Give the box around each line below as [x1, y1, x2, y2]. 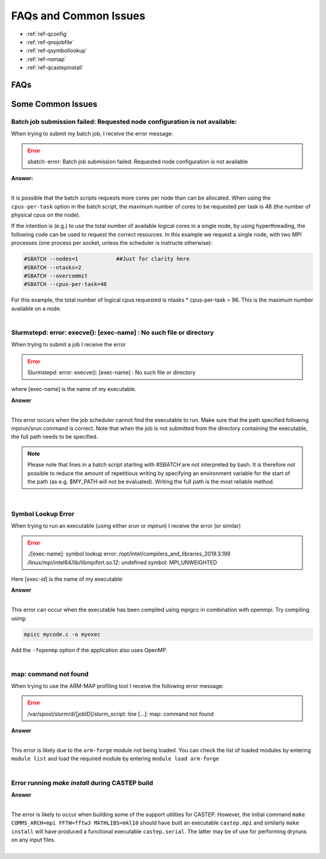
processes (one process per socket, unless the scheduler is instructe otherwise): [11, 239, 213, 247]
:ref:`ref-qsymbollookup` [26, 47, 88, 54]
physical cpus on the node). [11, 212, 81, 219]
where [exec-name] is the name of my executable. [11, 386, 137, 393]
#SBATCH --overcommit [24, 272, 88, 279]
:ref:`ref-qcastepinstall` [26, 64, 84, 71]
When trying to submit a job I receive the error [11, 341, 126, 348]
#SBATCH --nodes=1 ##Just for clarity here [24, 256, 190, 262]
